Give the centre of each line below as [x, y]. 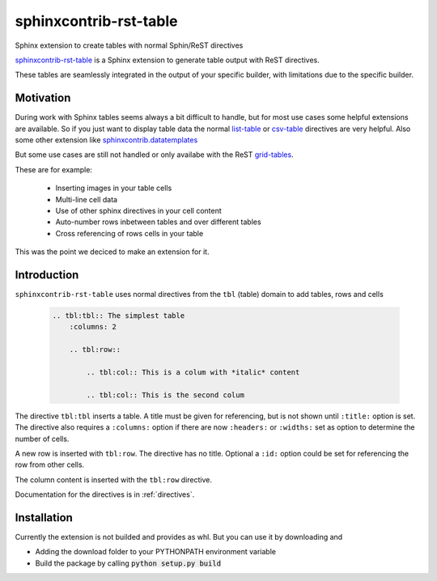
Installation [44, 517]
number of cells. [42, 439]
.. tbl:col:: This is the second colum [165, 395]
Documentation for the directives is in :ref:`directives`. [105, 494]
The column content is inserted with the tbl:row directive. [114, 479]
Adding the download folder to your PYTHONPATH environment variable [156, 552]
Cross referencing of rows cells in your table [129, 233]
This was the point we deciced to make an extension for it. [112, 252]
